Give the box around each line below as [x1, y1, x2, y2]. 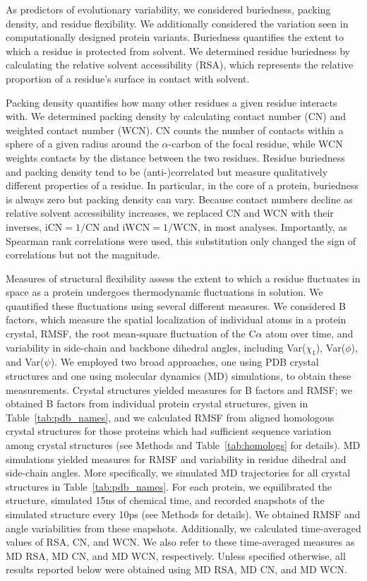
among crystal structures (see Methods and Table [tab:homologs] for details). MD [6, 438, 361, 453]
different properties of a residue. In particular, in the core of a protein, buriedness [6, 178, 359, 193]
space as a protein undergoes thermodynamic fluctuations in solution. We [6, 284, 323, 299]
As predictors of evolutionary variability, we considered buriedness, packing [6, 2, 331, 16]
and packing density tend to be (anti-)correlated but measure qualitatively [6, 164, 328, 179]
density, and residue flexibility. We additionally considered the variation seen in [6, 16, 349, 30]
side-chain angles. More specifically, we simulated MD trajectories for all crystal [6, 465, 351, 480]
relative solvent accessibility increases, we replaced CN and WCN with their [6, 205, 334, 220]
